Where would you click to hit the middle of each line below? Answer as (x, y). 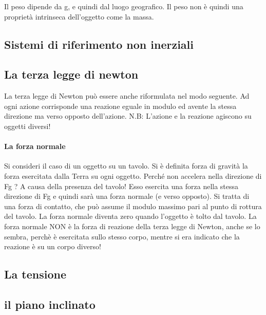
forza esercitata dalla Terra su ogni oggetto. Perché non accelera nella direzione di (133, 175)
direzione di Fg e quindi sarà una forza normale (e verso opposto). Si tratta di (127, 196)
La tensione (35, 274)
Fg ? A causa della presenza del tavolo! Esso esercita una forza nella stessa (121, 186)
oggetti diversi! (27, 126)
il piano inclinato (50, 304)
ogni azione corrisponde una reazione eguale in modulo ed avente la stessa (120, 106)
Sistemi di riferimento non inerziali (99, 44)
